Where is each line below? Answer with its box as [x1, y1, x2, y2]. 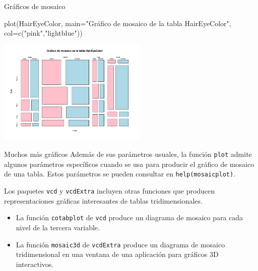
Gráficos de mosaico [4, 1, 66, 11]
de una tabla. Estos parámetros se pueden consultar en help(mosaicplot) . [4, 168, 236, 179]
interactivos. [16, 258, 54, 269]
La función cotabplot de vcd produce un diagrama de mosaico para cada [16, 212, 243, 223]
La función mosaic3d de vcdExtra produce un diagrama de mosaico [16, 239, 225, 249]
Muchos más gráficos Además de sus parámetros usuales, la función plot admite [4, 149, 252, 159]
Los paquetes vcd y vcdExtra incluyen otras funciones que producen [4, 186, 215, 196]
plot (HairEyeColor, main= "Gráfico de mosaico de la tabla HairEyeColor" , [4, 18, 231, 28]
